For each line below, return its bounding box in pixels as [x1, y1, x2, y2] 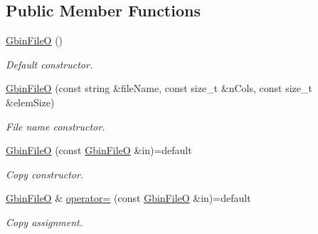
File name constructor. [6, 118, 105, 133]
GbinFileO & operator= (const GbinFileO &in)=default [6, 190, 251, 205]
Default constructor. [6, 56, 93, 71]
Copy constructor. [6, 166, 84, 181]
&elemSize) [6, 94, 55, 109]
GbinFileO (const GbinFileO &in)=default [6, 143, 192, 158]
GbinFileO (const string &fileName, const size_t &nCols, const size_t [6, 81, 312, 96]
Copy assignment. [6, 214, 83, 229]
